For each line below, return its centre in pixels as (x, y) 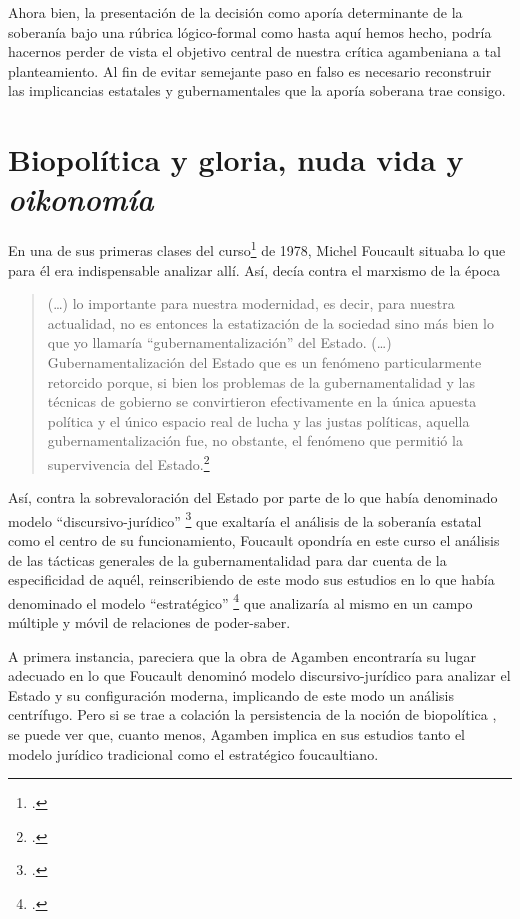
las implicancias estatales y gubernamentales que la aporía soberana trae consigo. (257, 90)
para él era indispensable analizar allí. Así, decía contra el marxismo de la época (254, 269)
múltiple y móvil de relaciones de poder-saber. (149, 622)
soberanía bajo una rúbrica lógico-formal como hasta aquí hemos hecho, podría (250, 31)
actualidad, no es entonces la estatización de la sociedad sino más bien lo (270, 322)
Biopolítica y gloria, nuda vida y (236, 159)
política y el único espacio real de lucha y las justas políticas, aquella (258, 420)
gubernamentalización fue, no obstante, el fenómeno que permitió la (255, 440)
